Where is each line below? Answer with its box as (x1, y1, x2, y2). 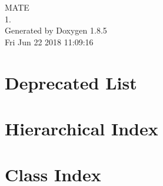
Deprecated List (5, 70, 137, 94)
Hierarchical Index (5, 116, 158, 140)
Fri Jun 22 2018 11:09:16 (5, 35, 94, 48)
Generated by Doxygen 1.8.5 (5, 24, 107, 36)
